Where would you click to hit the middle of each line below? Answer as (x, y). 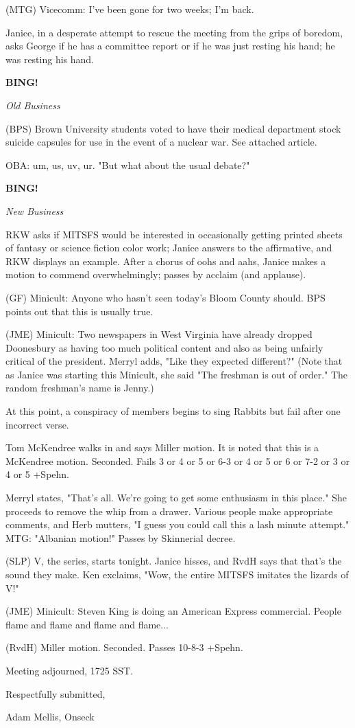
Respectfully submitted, (56, 693)
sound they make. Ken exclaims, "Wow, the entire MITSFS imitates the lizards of (177, 574)
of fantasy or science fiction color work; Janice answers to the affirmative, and (169, 248)
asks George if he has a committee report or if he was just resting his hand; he (170, 46)
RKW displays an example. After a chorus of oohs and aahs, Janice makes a (166, 261)
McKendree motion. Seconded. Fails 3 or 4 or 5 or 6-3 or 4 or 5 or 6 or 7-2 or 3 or (177, 460)
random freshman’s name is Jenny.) (80, 388)
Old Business (33, 105)
